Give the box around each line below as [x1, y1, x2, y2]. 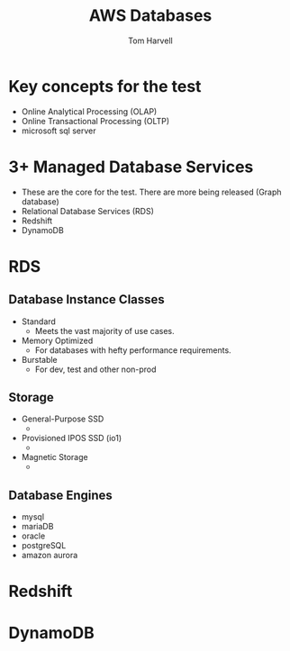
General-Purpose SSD [21, 413, 104, 424]
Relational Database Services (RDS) [21, 205, 155, 216]
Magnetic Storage [21, 452, 88, 463]
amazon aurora [21, 550, 78, 561]
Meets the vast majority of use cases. [34, 325, 175, 336]
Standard [21, 316, 56, 327]
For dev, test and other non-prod [34, 364, 157, 375]
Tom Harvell [128, 35, 173, 46]
